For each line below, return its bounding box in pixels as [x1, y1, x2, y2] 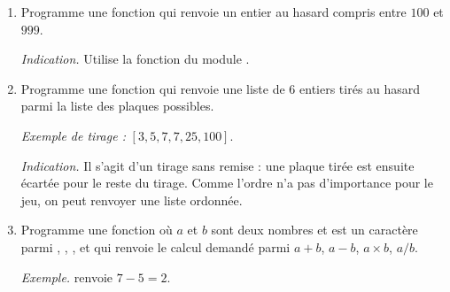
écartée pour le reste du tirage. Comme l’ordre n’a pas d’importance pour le [20, 173, 433, 192]
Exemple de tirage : [20, 126, 126, 144]
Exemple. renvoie [20, 267, 113, 286]
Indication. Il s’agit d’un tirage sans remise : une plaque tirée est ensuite [20, 156, 415, 174]
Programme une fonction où [20, 220, 173, 239]
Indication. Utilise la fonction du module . [20, 50, 250, 68]
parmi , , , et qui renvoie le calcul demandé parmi [20, 237, 291, 256]
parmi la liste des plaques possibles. [20, 96, 214, 115]
